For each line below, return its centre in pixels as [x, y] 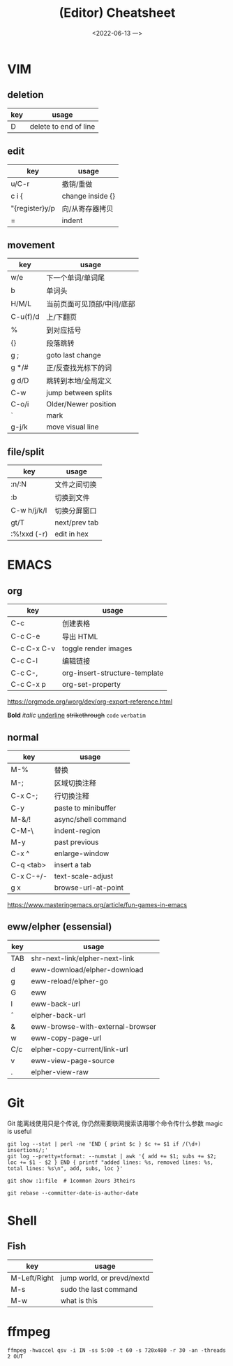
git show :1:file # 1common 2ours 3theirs [72, 1181]
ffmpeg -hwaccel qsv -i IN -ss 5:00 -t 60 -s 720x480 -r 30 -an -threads [117, 1350]
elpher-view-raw [60, 1072]
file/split [26, 451]
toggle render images [97, 648]
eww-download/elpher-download [88, 969]
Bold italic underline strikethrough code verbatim [77, 716]
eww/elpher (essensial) [60, 927]
